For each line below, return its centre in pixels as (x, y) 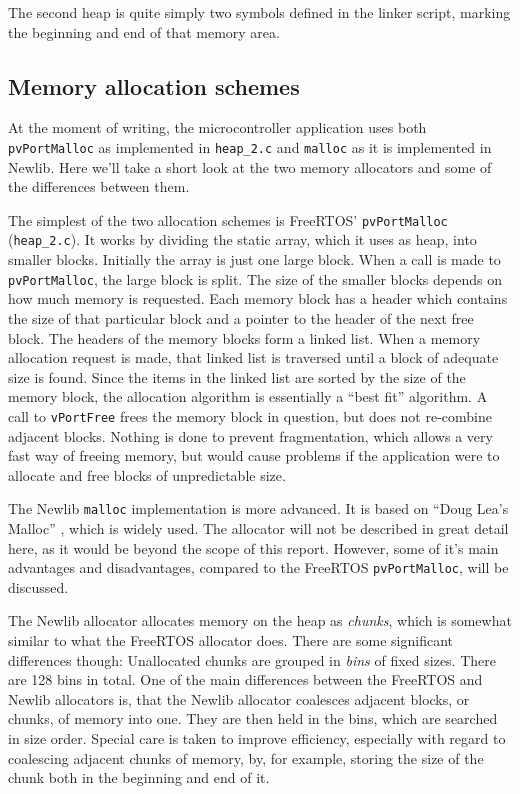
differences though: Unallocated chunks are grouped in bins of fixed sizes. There (252, 659)
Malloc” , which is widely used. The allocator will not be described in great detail (258, 528)
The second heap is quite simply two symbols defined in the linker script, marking (259, 12)
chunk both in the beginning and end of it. (139, 777)
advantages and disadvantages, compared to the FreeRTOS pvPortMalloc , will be (258, 567)
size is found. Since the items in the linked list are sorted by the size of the (237, 376)
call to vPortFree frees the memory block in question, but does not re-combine (250, 415)
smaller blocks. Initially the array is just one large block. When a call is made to (254, 259)
